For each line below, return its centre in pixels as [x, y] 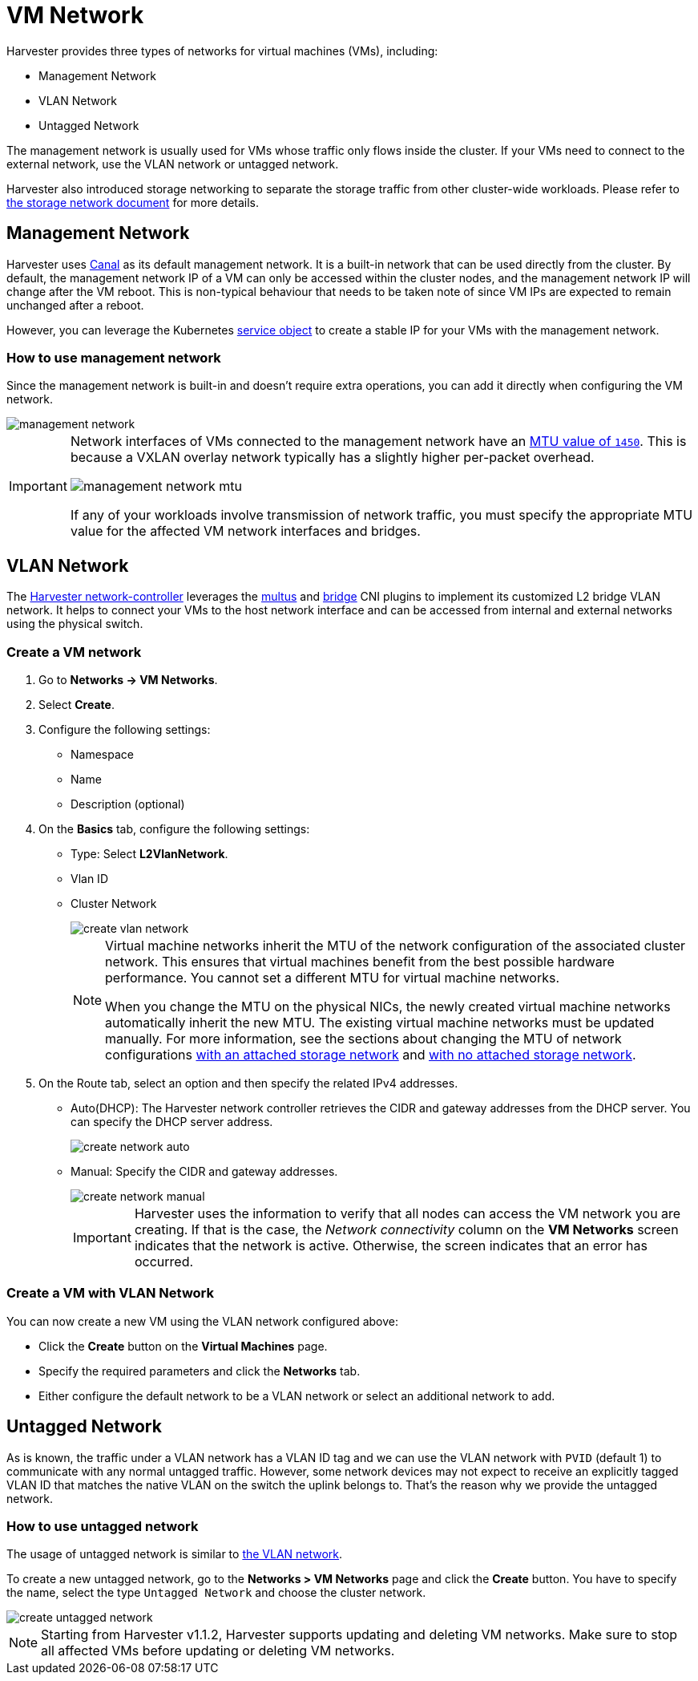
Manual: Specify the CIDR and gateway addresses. [204, 1171]
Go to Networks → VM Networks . [128, 679]
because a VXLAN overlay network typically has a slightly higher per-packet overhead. [332, 458]
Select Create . [77, 704]
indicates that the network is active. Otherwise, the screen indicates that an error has [391, 1245]
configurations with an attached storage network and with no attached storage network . [371, 1054]
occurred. [164, 1261]
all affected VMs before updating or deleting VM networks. [218, 1651]
